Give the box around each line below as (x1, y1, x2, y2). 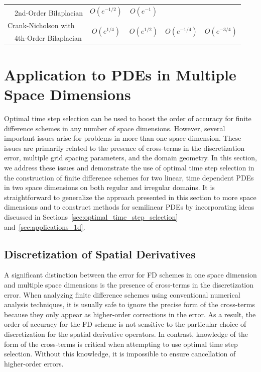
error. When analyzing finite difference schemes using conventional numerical (4, 289, 240, 300)
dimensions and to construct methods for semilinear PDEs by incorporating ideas (4, 202, 254, 212)
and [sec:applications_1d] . (4, 221, 85, 232)
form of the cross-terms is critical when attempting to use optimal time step (4, 338, 238, 349)
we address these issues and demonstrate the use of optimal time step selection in (4, 162, 254, 173)
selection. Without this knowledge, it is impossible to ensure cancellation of (4, 348, 236, 359)
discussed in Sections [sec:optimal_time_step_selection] (4, 212, 178, 222)
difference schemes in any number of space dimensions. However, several (4, 123, 225, 133)
